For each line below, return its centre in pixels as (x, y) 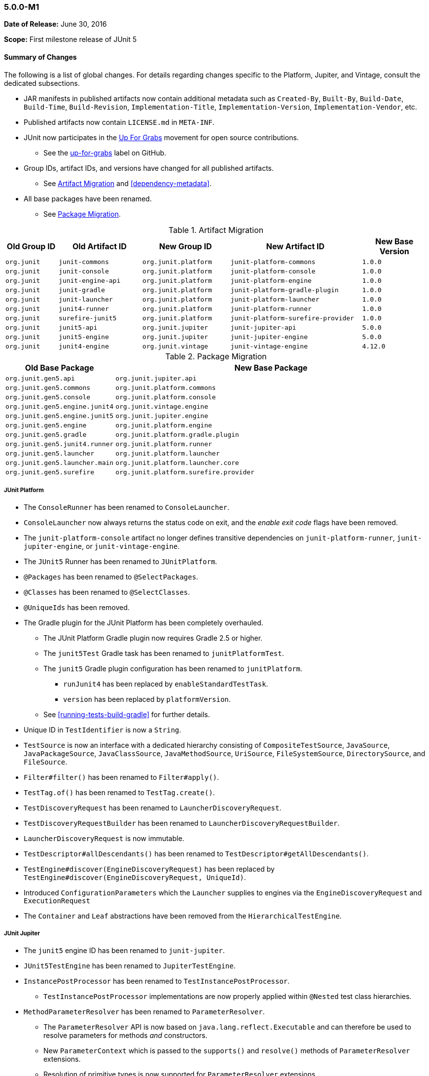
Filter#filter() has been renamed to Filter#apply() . (122, 777)
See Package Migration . (82, 214)
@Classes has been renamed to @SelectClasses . (107, 592)
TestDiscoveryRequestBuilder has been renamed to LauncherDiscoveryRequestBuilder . (182, 823)
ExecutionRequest (57, 901)
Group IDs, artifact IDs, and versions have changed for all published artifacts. (149, 168)
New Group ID (185, 246)
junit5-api (78, 327)
